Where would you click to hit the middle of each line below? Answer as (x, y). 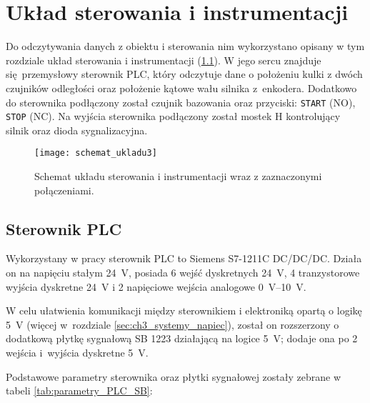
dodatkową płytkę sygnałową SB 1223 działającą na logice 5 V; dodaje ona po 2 (182, 338)
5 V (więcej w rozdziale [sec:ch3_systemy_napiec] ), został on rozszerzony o (172, 324)
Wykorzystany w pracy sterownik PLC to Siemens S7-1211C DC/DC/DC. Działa (184, 258)
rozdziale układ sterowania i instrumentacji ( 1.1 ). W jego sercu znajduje (164, 60)
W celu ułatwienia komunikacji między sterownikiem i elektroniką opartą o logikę (184, 310)
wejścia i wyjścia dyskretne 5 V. (77, 353)
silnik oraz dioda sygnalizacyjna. (77, 130)
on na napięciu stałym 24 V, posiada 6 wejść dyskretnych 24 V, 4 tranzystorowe (183, 273)
